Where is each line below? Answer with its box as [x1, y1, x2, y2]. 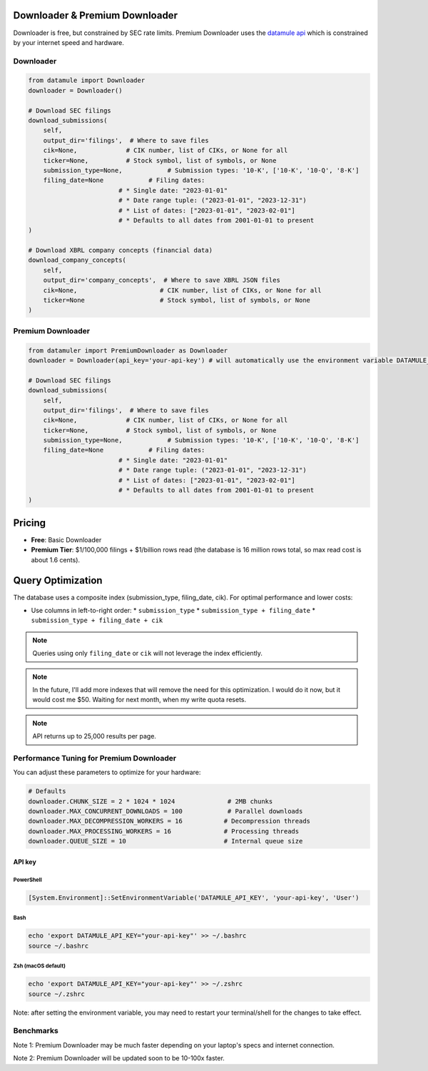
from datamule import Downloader [28, 76, 146, 85]
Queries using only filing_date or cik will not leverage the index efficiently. [32, 649, 263, 658]
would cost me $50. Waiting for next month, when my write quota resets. [32, 696, 247, 704]
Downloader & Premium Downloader [13, 9, 178, 21]
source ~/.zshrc [28, 990, 86, 998]
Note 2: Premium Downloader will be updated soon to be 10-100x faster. [13, 1054, 225, 1062]
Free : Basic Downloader [31, 535, 102, 544]
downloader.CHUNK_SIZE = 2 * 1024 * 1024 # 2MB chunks [28, 797, 273, 806]
